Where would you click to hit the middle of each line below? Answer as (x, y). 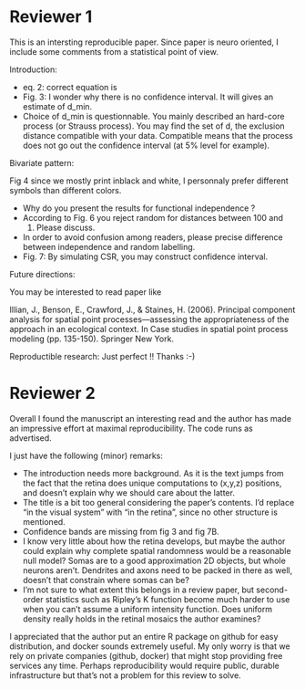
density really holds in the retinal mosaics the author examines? (142, 619)
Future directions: (42, 274)
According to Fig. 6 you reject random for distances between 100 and (153, 217)
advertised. (30, 438)
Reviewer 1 (51, 17)
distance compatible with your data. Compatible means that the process (158, 135)
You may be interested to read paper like (86, 292)
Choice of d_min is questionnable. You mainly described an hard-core (153, 116)
